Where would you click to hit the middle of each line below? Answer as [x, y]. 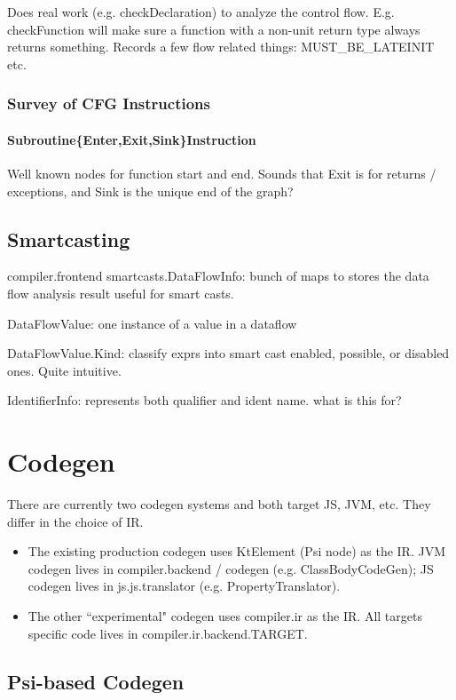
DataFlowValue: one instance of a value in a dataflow [152, 323]
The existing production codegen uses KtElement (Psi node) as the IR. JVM [236, 551]
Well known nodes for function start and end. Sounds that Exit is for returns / [222, 174]
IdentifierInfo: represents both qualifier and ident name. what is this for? [204, 400]
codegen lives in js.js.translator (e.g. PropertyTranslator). [184, 586]
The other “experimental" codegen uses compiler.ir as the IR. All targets [225, 616]
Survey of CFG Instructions [109, 103]
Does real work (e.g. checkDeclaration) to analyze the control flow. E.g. [201, 12]
